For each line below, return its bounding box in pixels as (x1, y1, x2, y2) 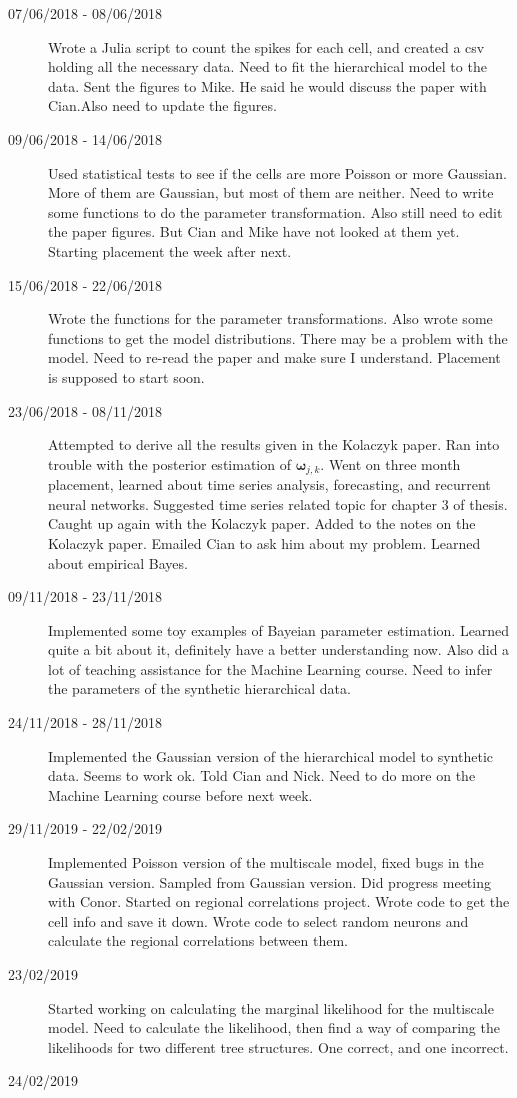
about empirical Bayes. (48, 552, 188, 573)
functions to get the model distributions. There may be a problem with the (48, 327, 508, 348)
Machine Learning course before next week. (48, 784, 313, 805)
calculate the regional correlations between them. (48, 930, 349, 951)
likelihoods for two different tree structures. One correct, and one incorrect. (48, 1036, 509, 1057)
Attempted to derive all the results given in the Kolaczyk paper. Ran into (48, 434, 500, 455)
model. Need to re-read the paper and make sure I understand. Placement (48, 347, 501, 368)
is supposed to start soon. (48, 366, 205, 387)
